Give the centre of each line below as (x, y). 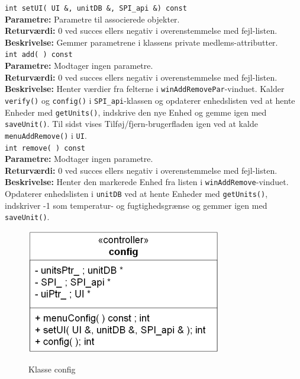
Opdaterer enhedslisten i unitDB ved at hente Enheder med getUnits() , (136, 194)
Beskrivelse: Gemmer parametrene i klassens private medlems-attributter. (141, 42)
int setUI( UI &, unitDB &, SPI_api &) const (96, 8)
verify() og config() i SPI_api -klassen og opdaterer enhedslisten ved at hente (150, 100)
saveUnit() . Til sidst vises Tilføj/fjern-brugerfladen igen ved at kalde (131, 124)
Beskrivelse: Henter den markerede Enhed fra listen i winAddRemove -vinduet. (147, 182)
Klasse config (52, 369)
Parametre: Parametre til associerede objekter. (92, 19)
